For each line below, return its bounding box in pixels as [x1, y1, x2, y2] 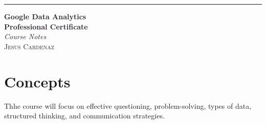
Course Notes [4, 31, 47, 42]
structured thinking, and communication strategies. [4, 110, 165, 121]
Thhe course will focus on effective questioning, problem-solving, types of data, [4, 100, 252, 111]
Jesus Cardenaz [4, 41, 54, 51]
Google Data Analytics [4, 11, 86, 21]
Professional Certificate [4, 21, 88, 32]
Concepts [4, 71, 71, 91]
